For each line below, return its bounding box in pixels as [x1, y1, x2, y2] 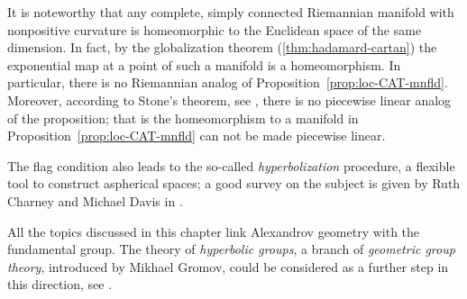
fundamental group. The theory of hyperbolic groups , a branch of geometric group [7, 240, 455, 258]
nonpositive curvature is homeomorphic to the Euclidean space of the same [7, 20, 422, 39]
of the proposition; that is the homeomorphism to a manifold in [7, 108, 359, 127]
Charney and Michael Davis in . [7, 191, 183, 210]
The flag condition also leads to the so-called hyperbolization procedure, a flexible [7, 156, 455, 175]
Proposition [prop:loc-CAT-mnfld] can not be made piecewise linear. [7, 126, 386, 145]
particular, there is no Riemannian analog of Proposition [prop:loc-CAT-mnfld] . [7, 73, 448, 92]
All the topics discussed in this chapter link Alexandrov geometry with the [7, 222, 420, 240]
